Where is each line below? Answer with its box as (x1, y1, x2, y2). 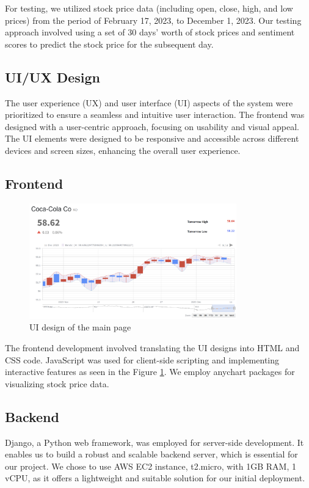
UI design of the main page (29, 321, 131, 333)
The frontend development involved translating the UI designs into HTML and (5, 341, 300, 354)
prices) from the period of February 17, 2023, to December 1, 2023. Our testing (5, 13, 302, 26)
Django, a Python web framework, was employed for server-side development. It (5, 435, 304, 448)
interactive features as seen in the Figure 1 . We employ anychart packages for (5, 365, 295, 378)
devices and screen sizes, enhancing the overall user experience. (5, 144, 241, 156)
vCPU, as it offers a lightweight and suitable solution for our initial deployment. (5, 472, 305, 484)
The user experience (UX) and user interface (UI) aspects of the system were (5, 96, 293, 109)
